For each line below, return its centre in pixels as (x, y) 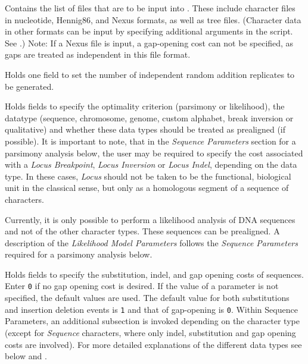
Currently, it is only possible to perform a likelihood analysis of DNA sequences (150, 219)
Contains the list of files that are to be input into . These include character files (150, 8)
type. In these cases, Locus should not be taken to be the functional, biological (148, 176)
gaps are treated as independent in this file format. (98, 54)
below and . (26, 356)
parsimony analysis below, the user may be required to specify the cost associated (154, 153)
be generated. (29, 86)
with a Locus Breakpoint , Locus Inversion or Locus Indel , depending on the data (151, 164)
